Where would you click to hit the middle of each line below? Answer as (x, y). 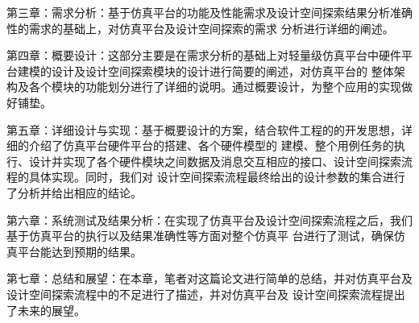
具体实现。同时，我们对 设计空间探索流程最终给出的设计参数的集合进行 (217, 177)
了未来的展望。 (46, 310)
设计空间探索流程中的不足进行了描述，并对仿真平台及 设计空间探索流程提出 (206, 294)
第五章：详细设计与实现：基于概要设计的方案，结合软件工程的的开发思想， (204, 129)
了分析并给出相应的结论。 (74, 192)
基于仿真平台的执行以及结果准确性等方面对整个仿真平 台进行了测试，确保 (200, 236)
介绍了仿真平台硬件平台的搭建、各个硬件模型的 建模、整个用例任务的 (211, 145)
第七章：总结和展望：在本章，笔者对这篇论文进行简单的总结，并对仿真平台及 (209, 278)
